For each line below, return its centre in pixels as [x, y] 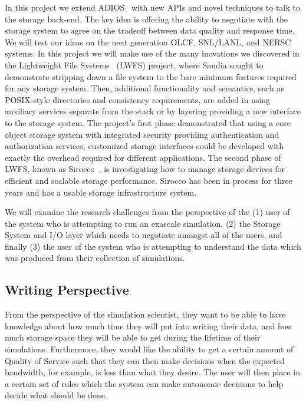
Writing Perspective [67, 290]
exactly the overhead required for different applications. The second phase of [143, 157]
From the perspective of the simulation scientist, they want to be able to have [145, 314]
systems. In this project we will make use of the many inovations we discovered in [152, 53]
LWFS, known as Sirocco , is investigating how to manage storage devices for [145, 169]
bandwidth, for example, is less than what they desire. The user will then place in [153, 372]
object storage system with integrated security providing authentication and [142, 134]
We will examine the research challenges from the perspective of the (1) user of [147, 212]
